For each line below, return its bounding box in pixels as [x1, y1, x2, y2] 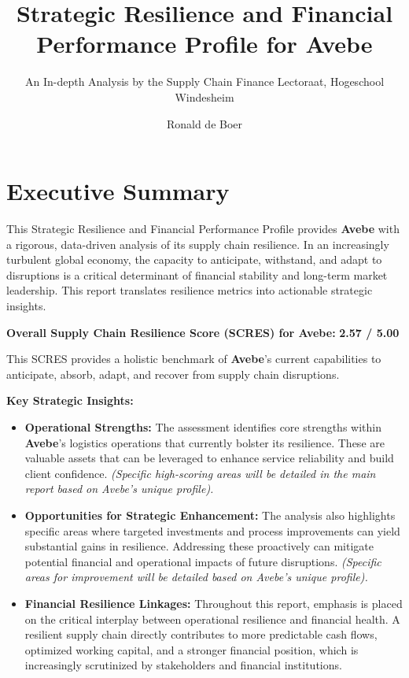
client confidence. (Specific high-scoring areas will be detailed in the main [24, 465, 376, 481]
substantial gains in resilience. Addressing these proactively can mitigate [24, 538, 374, 554]
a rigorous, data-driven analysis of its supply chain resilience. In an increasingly [6, 235, 389, 252]
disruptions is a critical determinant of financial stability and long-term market [6, 266, 388, 283]
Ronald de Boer [166, 115, 243, 132]
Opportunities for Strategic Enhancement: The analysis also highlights [24, 506, 396, 523]
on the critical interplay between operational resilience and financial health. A [24, 610, 400, 627]
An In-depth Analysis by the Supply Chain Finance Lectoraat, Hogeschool [24, 73, 385, 90]
